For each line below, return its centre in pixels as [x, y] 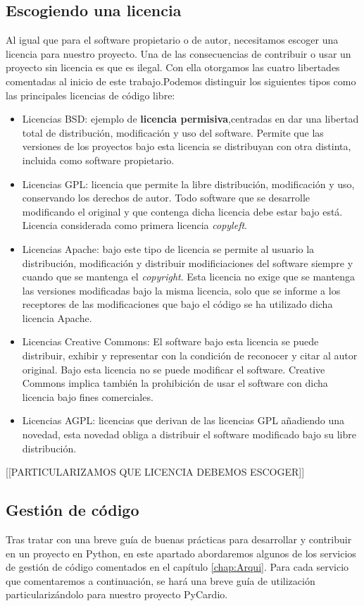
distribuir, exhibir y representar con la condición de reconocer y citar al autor [190, 355]
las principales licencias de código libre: [90, 95]
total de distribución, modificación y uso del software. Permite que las [173, 132]
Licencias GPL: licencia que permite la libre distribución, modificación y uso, [188, 184]
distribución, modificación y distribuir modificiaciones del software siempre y [188, 262]
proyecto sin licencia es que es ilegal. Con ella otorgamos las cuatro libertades [173, 67]
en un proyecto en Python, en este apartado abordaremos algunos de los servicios [181, 553]
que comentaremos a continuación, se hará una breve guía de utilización [161, 580]
